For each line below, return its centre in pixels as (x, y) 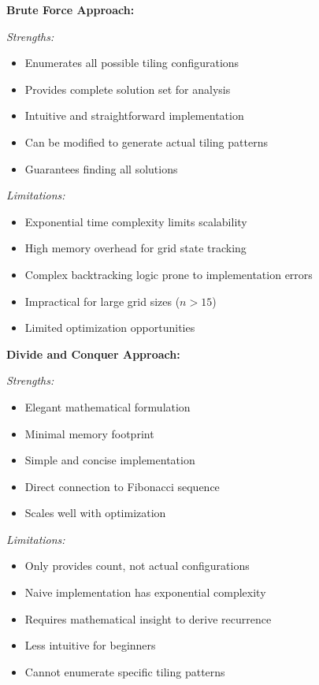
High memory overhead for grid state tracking (135, 248)
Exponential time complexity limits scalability (136, 221)
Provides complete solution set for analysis (128, 89)
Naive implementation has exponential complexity (145, 592)
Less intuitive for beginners (90, 645)
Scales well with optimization (95, 513)
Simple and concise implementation (110, 460)
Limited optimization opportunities (110, 328)
